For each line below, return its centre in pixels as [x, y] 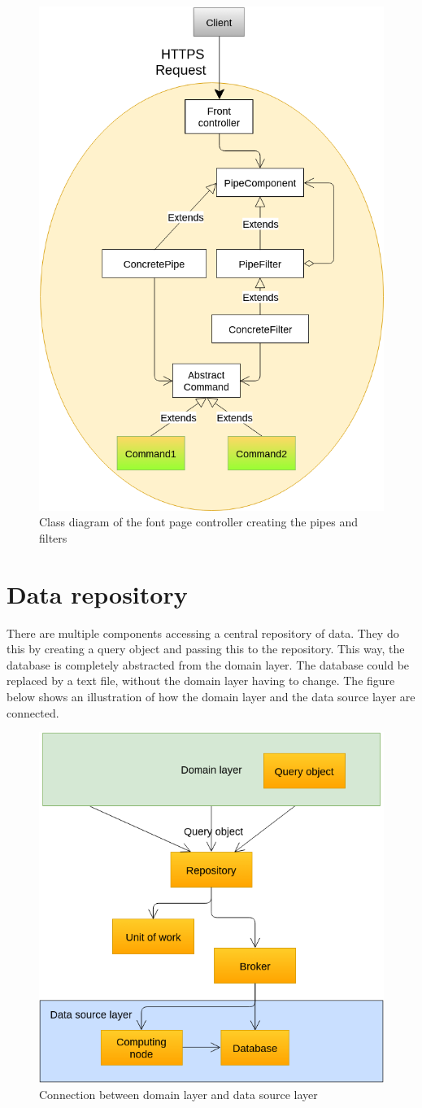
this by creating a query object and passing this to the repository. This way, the [206, 649]
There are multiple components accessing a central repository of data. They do [203, 633]
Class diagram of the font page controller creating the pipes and [198, 522]
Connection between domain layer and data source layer [178, 1094]
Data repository [97, 593]
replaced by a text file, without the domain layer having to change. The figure [201, 681]
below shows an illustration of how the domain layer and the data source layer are [211, 697]
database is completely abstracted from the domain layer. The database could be [208, 664]
